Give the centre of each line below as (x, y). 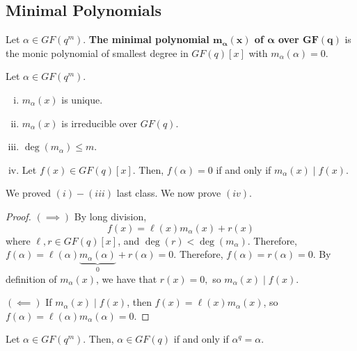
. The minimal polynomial (146, 39)
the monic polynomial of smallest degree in (97, 52)
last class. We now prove (169, 193)
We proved (28, 193)
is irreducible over (99, 123)
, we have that (127, 278)
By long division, (110, 216)
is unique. (82, 99)
